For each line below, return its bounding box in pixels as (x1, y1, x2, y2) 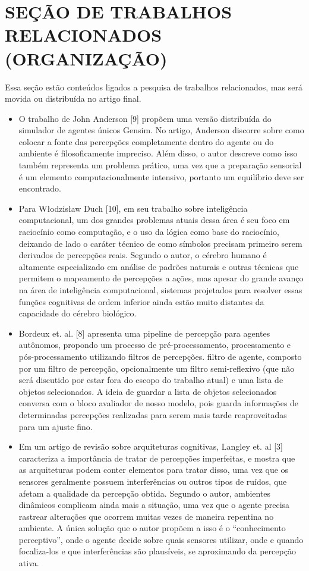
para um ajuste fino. (18, 420, 93, 432)
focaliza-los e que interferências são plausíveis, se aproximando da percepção (18, 545, 296, 557)
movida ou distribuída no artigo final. (5, 92, 141, 105)
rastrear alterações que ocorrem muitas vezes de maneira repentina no (18, 510, 274, 522)
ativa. (18, 557, 39, 569)
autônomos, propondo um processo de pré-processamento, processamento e (18, 338, 291, 351)
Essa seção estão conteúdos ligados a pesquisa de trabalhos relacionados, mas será (5, 80, 302, 93)
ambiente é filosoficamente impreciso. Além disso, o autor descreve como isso (18, 147, 298, 159)
